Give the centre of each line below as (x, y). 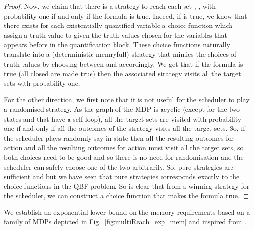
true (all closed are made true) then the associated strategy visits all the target (123, 73)
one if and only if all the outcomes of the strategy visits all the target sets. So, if (125, 128)
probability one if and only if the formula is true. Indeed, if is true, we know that (126, 15)
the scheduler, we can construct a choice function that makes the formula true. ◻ (127, 195)
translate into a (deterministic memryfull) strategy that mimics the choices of (120, 54)
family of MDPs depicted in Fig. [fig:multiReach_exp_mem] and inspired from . (125, 221)
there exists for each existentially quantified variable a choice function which (118, 25)
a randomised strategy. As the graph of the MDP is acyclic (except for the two (122, 109)
